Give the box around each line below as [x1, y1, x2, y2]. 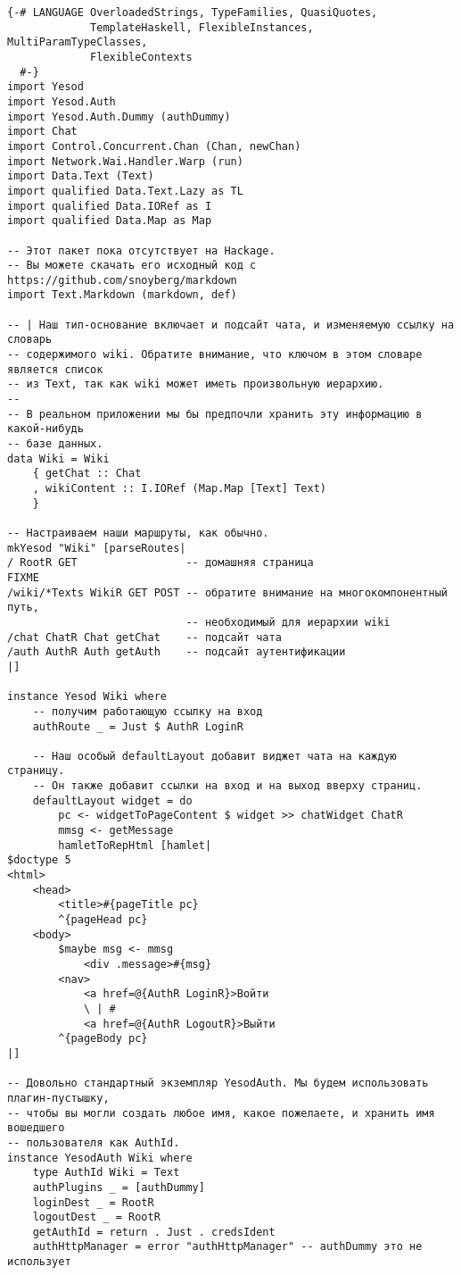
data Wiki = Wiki [7, 452, 110, 465]
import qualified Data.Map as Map [7, 214, 212, 228]
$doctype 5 [7, 854, 71, 867]
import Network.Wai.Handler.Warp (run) [7, 154, 243, 168]
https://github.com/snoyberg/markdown [7, 273, 237, 287]
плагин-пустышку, [7, 1091, 110, 1104]
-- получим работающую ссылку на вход [32, 704, 263, 718]
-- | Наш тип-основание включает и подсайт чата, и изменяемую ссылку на [7, 318, 455, 331]
